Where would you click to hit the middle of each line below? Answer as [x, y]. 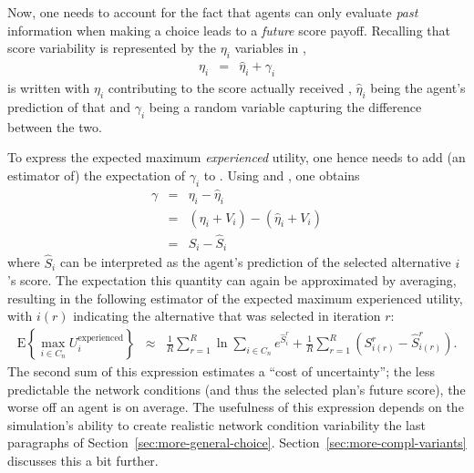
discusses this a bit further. [83, 460]
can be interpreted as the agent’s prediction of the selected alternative [255, 262]
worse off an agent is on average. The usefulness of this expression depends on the [236, 407]
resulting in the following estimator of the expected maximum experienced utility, [235, 298]
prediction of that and [69, 106]
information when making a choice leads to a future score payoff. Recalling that [229, 30]
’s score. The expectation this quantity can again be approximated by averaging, [232, 280]
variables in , [270, 48]
